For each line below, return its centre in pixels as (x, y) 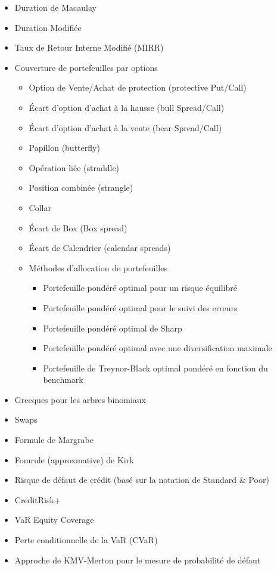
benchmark (63, 380)
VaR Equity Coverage (54, 520)
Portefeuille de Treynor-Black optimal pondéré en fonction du (155, 368)
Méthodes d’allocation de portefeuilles (98, 267)
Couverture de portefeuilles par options (86, 67)
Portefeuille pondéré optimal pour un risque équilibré (140, 288)
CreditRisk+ (38, 499)
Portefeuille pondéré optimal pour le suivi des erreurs (140, 307)
